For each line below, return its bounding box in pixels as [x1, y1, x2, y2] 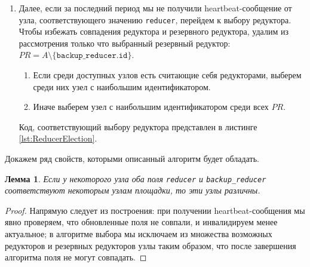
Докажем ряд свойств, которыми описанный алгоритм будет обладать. [5, 152, 259, 164]
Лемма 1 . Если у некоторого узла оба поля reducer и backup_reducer [5, 172, 266, 185]
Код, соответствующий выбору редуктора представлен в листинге [19, 120, 257, 133]
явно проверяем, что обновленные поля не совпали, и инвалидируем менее [5, 216, 278, 228]
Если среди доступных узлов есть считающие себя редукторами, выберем [33, 69, 302, 81]
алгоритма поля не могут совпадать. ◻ [5, 251, 147, 263]
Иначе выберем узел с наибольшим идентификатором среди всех [33, 100, 269, 113]
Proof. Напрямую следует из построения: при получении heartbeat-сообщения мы [5, 204, 305, 216]
